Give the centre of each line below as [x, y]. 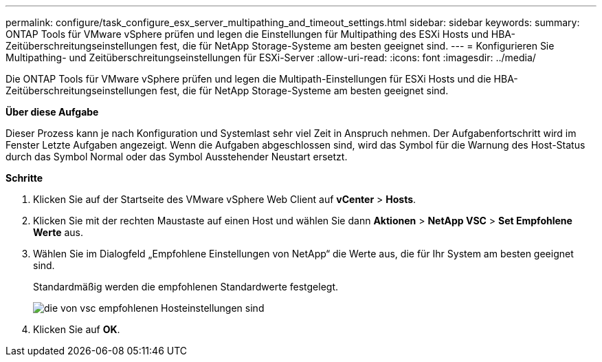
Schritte [24, 178]
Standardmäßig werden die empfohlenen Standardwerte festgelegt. [186, 287]
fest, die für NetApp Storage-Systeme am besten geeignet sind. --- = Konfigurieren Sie [357, 46]
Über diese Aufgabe [52, 112]
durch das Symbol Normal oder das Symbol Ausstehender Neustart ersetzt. [177, 157]
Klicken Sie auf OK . [77, 329]
